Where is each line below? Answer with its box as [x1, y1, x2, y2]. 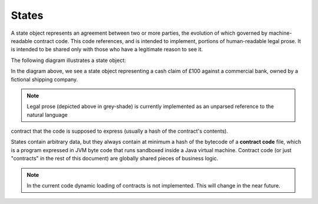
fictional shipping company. [11, 75, 78, 83]
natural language [26, 111, 68, 118]
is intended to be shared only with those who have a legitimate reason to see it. [11, 46, 203, 53]
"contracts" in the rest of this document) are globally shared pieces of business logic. [11, 155, 218, 162]
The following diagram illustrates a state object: [11, 57, 126, 64]
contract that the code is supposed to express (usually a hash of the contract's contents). [11, 127, 228, 135]
